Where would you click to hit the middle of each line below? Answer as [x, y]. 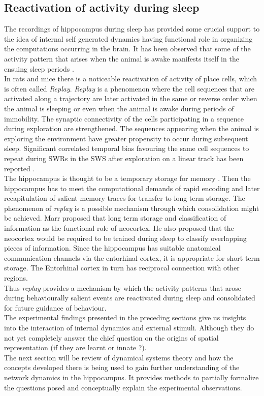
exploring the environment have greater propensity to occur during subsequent [126, 138]
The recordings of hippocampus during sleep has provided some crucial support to [132, 29]
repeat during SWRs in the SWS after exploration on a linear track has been [124, 158]
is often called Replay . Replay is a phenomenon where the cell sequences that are [129, 88]
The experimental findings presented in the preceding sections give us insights [125, 317]
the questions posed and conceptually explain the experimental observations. [123, 387]
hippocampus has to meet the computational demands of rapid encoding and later [132, 188]
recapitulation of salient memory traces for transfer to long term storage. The [125, 198]
